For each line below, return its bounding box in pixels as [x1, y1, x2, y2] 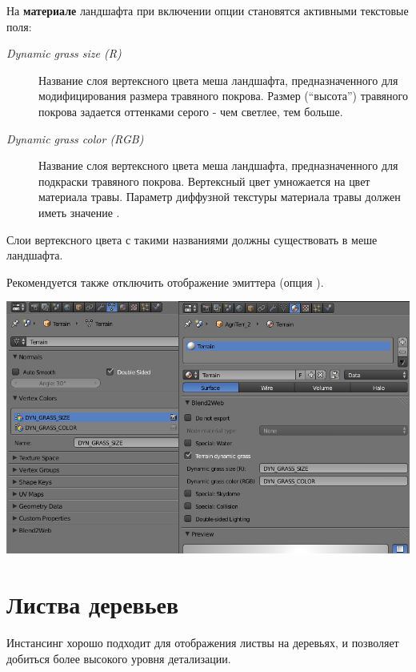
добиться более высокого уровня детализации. [6, 650, 231, 666]
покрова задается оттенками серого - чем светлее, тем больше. [38, 103, 343, 119]
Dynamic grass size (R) [6, 45, 122, 62]
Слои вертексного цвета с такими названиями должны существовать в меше [6, 231, 378, 247]
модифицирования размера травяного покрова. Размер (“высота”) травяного [38, 87, 408, 104]
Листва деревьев [6, 588, 179, 621]
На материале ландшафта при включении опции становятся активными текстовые [6, 2, 409, 18]
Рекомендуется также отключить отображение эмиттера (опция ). [6, 273, 324, 290]
